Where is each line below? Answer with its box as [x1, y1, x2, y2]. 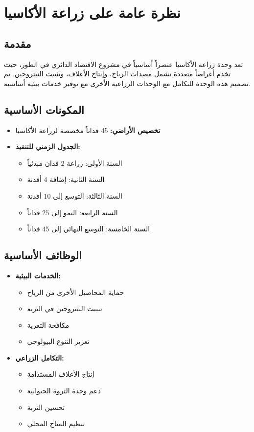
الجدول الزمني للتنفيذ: [15, 141, 80, 152]
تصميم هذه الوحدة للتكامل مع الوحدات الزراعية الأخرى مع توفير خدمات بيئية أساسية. [4, 78, 251, 88]
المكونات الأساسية [4, 102, 84, 117]
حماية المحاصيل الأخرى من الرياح [27, 287, 124, 297]
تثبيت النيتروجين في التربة [27, 303, 102, 314]
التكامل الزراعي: [15, 352, 64, 363]
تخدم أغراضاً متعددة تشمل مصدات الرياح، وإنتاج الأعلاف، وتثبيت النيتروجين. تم [4, 68, 231, 79]
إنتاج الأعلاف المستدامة [27, 369, 94, 379]
